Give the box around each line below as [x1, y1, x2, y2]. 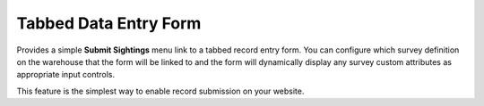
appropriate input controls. [16, 69, 116, 80]
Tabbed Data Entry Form [16, 13, 202, 33]
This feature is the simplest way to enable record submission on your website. [16, 86, 305, 96]
